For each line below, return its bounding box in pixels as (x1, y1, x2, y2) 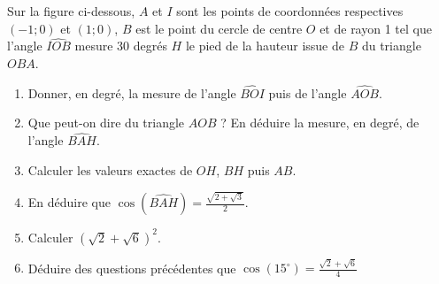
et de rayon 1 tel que (320, 19, 432, 37)
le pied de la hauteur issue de (185, 36, 344, 55)
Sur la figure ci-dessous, (7, 2, 135, 19)
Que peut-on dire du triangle (27, 113, 185, 132)
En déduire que (27, 193, 111, 211)
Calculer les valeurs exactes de (27, 160, 193, 179)
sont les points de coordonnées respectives (176, 2, 404, 19)
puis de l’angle (268, 83, 347, 102)
